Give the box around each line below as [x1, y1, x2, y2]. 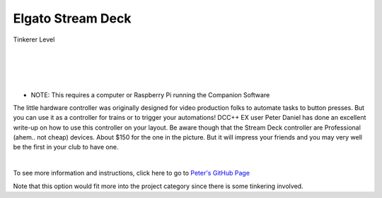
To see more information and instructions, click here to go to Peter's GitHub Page [13, 169, 250, 178]
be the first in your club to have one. [13, 143, 119, 151]
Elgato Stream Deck [13, 11, 132, 26]
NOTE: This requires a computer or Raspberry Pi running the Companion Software [30, 90, 270, 99]
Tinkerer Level [13, 35, 55, 44]
